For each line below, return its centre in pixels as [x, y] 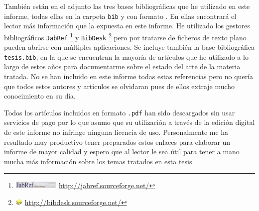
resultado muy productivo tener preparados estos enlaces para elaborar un [117, 142]
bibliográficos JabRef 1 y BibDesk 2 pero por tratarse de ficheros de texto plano [125, 36]
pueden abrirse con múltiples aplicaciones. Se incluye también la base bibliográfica [129, 47]
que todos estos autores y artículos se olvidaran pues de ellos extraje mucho [120, 86]
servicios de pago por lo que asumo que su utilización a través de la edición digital [129, 122]
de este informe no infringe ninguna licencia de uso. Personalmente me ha [116, 132]
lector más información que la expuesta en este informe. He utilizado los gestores [127, 26]
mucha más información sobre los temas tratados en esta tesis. [99, 161]
